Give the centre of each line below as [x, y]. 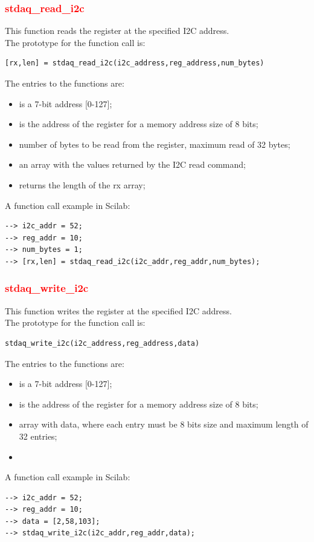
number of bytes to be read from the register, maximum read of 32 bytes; [155, 144]
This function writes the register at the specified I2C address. [118, 310]
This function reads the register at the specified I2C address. [117, 31]
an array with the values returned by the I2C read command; [132, 164]
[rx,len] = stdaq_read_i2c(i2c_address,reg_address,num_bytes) [135, 63]
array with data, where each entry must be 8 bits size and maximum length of [164, 424]
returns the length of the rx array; [82, 184]
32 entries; [38, 436]
